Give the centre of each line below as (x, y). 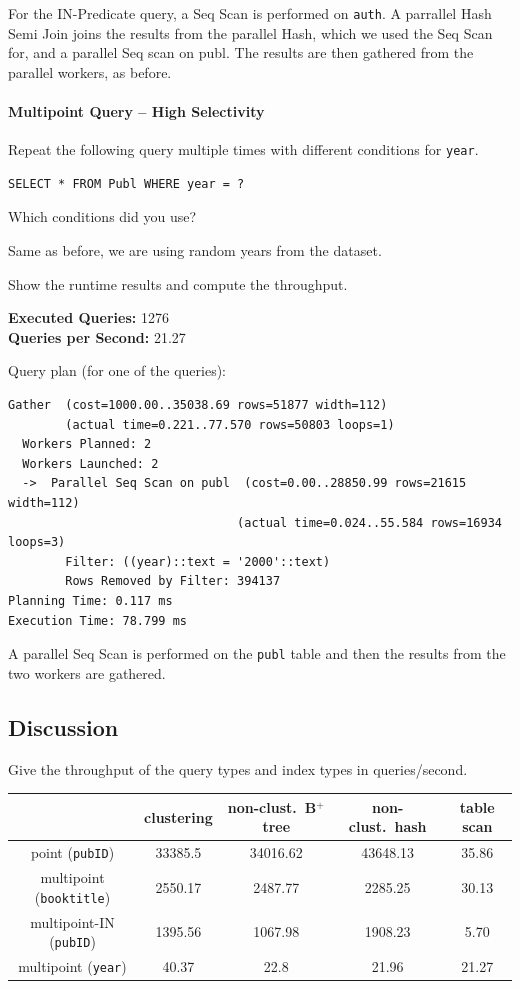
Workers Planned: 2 (87, 444)
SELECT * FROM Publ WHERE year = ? (126, 183)
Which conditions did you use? (102, 216)
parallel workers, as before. (90, 71)
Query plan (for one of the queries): (117, 370)
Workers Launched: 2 (90, 463)
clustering (178, 816)
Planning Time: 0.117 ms (90, 600)
